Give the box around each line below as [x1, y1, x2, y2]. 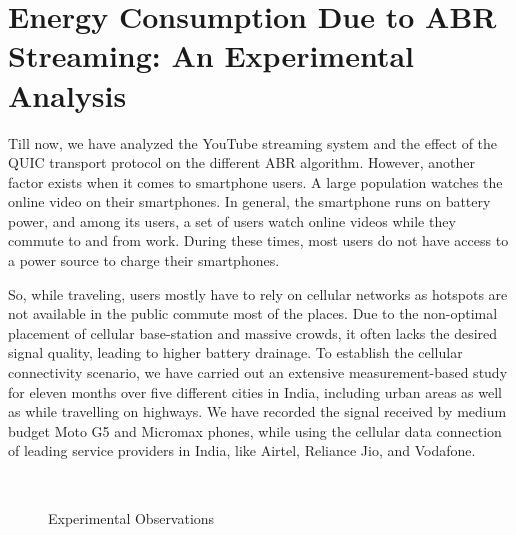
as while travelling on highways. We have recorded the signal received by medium [8, 401, 507, 422]
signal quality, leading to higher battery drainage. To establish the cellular [8, 342, 463, 363]
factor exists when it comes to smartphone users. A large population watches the [8, 171, 503, 192]
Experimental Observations [48, 507, 215, 528]
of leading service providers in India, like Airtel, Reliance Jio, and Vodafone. [8, 440, 476, 461]
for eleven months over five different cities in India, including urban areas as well [8, 381, 502, 402]
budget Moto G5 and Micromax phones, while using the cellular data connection [8, 420, 502, 441]
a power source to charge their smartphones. [8, 250, 280, 271]
